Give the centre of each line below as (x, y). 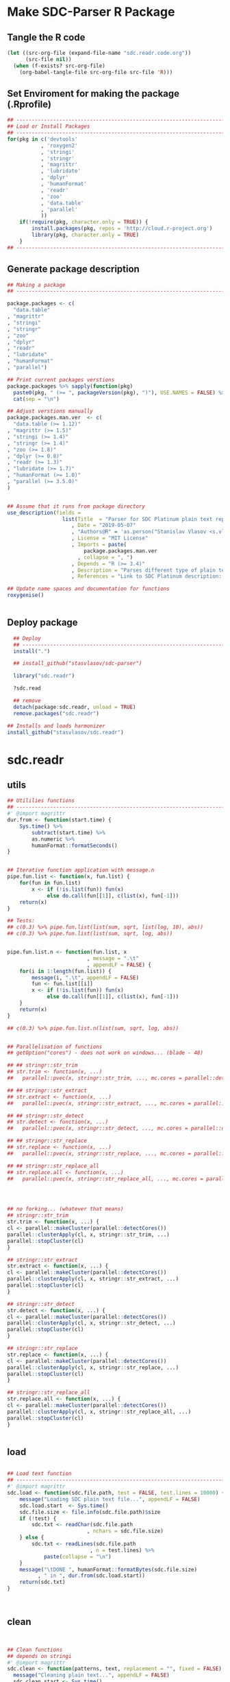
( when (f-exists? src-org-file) (60, 66)
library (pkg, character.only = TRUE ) (85, 235)
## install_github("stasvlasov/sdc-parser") (78, 664)
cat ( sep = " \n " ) (36, 399)
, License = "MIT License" (110, 538)
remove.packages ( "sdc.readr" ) (56, 713)
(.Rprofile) (29, 104)
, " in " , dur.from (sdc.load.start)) (91, 1576)
